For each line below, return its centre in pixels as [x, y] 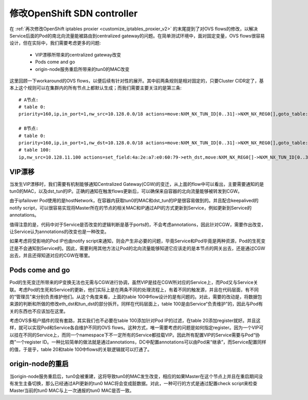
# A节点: [28, 100]
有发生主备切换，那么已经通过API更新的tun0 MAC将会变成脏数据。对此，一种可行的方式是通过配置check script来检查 [133, 383]
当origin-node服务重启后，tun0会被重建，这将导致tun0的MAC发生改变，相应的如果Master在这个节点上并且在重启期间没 [136, 376]
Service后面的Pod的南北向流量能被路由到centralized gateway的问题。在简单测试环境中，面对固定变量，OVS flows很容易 [137, 35]
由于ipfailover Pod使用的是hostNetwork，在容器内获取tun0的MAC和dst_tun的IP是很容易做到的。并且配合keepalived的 [134, 201]
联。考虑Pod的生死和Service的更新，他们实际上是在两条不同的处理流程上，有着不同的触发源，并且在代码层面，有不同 [134, 290]
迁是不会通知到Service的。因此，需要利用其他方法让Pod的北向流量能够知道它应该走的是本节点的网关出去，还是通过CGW [137, 248]
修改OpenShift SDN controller [74, 13]
